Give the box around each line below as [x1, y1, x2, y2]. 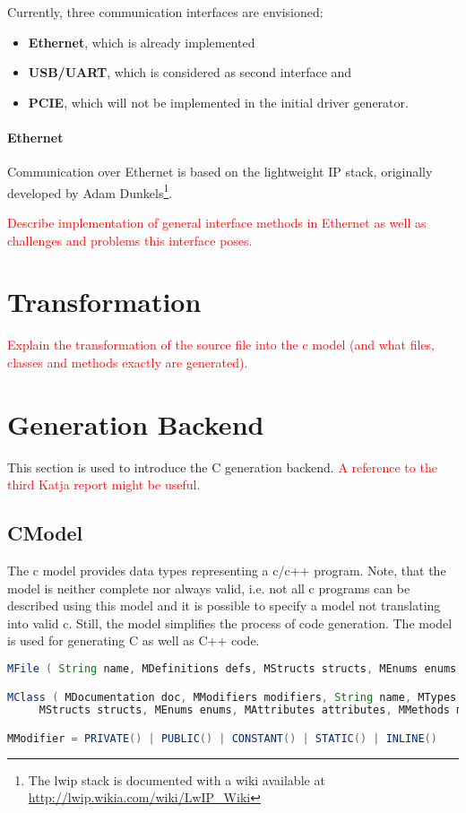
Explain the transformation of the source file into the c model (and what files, [7, 335, 435, 354]
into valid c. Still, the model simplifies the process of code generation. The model [7, 613, 453, 632]
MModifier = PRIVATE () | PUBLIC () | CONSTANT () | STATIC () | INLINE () [7, 731, 437, 745]
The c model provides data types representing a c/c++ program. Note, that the [7, 561, 446, 580]
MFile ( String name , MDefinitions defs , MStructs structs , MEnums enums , [7, 662, 463, 675]
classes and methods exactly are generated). [7, 352, 248, 371]
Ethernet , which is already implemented [28, 32, 255, 51]
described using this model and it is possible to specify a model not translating [7, 596, 441, 615]
